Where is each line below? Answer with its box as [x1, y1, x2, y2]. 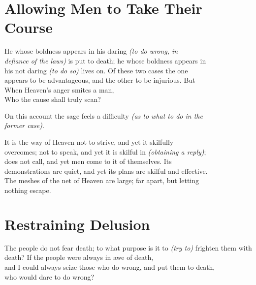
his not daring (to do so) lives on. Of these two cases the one [4, 65, 188, 75]
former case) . [4, 120, 44, 130]
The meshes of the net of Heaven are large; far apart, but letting [4, 175, 199, 186]
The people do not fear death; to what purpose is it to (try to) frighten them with [4, 242, 252, 253]
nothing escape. [4, 185, 51, 195]
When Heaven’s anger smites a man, [4, 84, 114, 95]
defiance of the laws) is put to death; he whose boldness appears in [4, 55, 206, 65]
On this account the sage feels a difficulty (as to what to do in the [4, 110, 203, 121]
